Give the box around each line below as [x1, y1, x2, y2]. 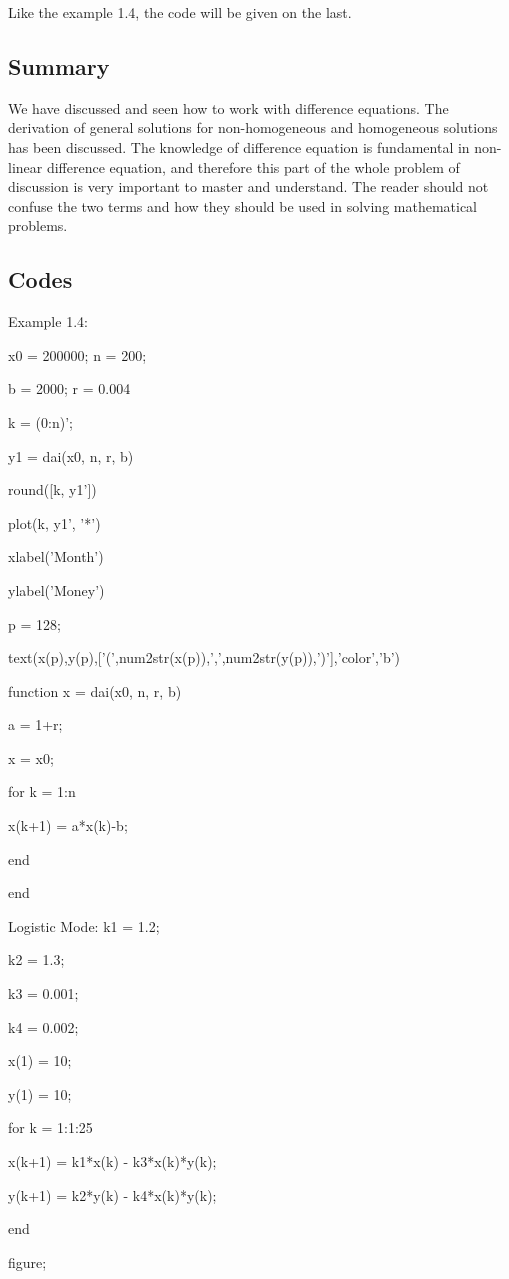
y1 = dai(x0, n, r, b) [8, 445, 134, 466]
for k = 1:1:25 [8, 1117, 93, 1138]
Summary [8, 50, 110, 81]
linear [8, 156, 43, 177]
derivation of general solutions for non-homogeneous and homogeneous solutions [8, 117, 498, 138]
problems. [8, 215, 68, 236]
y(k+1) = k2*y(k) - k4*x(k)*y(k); [8, 1184, 217, 1205]
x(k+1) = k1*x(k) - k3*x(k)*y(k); [8, 1151, 217, 1171]
